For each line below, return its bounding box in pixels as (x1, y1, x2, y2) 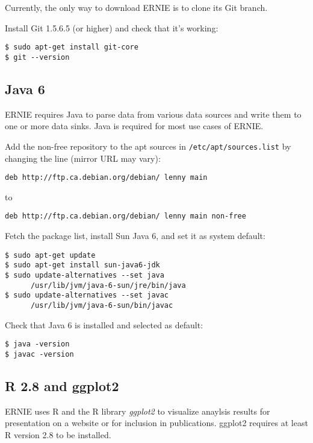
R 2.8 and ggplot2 (5, 376, 119, 395)
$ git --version (5, 53, 70, 62)
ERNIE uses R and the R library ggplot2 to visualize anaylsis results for (5, 404, 270, 417)
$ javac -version (5, 349, 74, 359)
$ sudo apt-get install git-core (5, 43, 138, 52)
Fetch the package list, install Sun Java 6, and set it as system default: (5, 229, 265, 242)
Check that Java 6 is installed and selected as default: (5, 318, 203, 331)
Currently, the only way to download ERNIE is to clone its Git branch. (5, 1, 268, 13)
